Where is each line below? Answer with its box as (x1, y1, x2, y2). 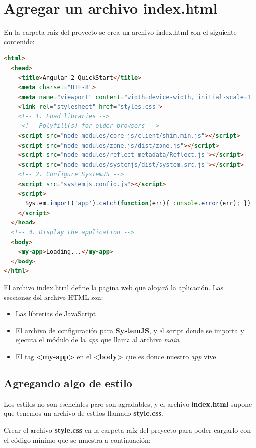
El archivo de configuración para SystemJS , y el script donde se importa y (15, 325, 244, 335)
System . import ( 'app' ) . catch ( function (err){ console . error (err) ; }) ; (25, 200, 255, 207)
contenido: (4, 36, 35, 46)
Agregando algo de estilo (4, 375, 132, 390)
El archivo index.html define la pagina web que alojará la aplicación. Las (4, 282, 224, 292)
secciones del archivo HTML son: (4, 292, 103, 302)
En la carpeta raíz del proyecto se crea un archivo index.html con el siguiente (4, 27, 237, 37)
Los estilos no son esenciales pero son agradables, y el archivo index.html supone (4, 398, 252, 409)
